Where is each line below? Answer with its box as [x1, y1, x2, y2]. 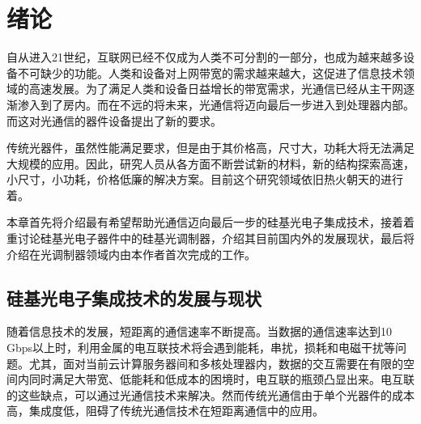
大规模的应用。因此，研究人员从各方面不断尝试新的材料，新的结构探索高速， [6, 155, 415, 172]
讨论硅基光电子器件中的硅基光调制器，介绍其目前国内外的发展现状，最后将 [17, 230, 415, 247]
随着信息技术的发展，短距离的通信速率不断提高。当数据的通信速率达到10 [6, 323, 392, 340]
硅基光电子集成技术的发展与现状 [6, 285, 262, 310]
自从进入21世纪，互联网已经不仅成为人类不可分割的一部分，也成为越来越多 [6, 49, 403, 66]
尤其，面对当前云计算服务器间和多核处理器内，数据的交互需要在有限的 [28, 354, 403, 371]
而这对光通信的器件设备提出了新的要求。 [6, 112, 222, 129]
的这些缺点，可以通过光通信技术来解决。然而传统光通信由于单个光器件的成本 [6, 386, 415, 403]
